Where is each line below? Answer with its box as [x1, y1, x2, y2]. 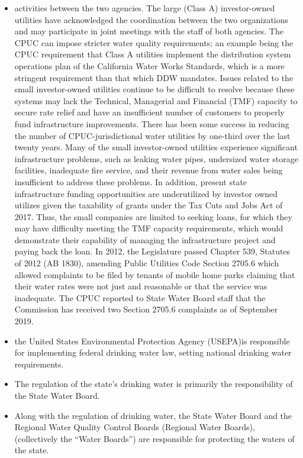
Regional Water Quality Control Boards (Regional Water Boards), [14, 421, 255, 433]
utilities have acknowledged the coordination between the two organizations [14, 13, 289, 25]
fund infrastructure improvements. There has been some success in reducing [14, 117, 289, 130]
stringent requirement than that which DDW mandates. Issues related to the [14, 71, 294, 83]
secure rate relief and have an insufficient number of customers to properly [14, 106, 285, 118]
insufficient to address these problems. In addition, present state [14, 175, 247, 188]
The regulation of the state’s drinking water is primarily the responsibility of [14, 378, 293, 390]
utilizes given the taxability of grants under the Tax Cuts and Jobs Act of [14, 199, 283, 211]
